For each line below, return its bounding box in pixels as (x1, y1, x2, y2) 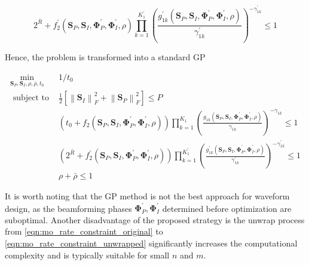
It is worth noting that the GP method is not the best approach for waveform (5, 190, 290, 202)
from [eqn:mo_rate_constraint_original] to (5, 225, 163, 238)
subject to (13, 94, 50, 103)
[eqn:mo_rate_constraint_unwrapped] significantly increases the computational (5, 236, 298, 249)
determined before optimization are (162, 202, 292, 214)
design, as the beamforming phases (5, 202, 132, 214)
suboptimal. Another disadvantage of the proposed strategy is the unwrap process (5, 213, 305, 226)
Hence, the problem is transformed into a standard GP (5, 50, 206, 63)
